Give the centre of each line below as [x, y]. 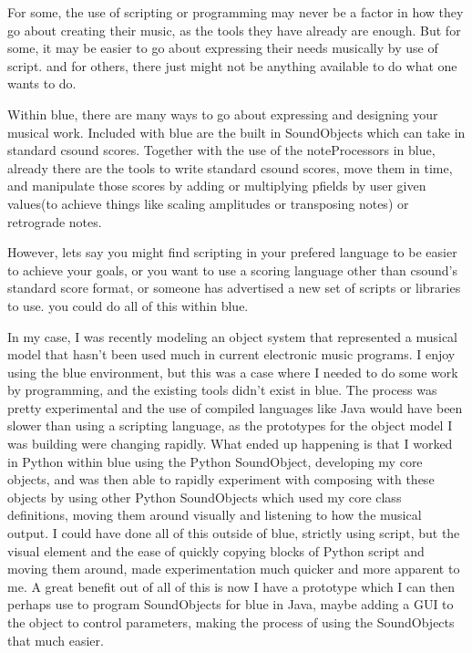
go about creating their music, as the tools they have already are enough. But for [234, 30]
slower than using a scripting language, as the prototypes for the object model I [230, 425]
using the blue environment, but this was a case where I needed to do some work [233, 372]
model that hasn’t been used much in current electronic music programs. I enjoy [231, 354]
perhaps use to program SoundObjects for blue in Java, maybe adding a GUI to [231, 604]
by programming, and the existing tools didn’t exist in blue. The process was [222, 390]
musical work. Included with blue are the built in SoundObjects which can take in [236, 132]
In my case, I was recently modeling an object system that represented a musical [232, 336]
